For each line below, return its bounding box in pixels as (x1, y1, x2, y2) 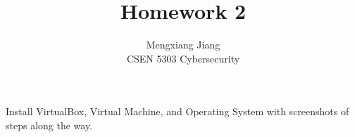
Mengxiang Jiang (146, 37, 220, 52)
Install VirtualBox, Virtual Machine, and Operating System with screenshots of (6, 104, 349, 119)
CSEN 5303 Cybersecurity (126, 51, 240, 65)
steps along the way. (6, 117, 93, 132)
